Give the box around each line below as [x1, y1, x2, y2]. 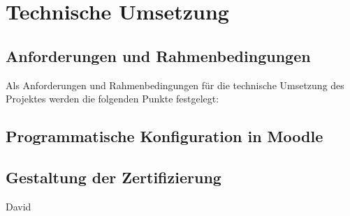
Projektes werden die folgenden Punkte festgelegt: [6, 91, 219, 106]
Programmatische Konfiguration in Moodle [6, 125, 323, 147]
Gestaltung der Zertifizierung [6, 166, 221, 187]
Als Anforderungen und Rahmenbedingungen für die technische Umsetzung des [6, 77, 344, 92]
